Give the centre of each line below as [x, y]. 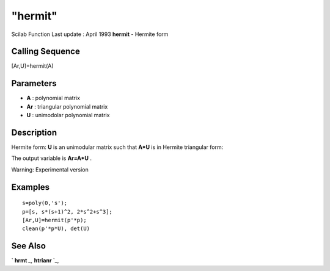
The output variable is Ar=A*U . [51, 158]
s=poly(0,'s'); [45, 203]
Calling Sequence [46, 52]
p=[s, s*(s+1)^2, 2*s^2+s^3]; [68, 211]
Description [34, 132]
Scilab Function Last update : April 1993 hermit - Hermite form [90, 34]
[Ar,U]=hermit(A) [33, 66]
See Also [28, 246]
